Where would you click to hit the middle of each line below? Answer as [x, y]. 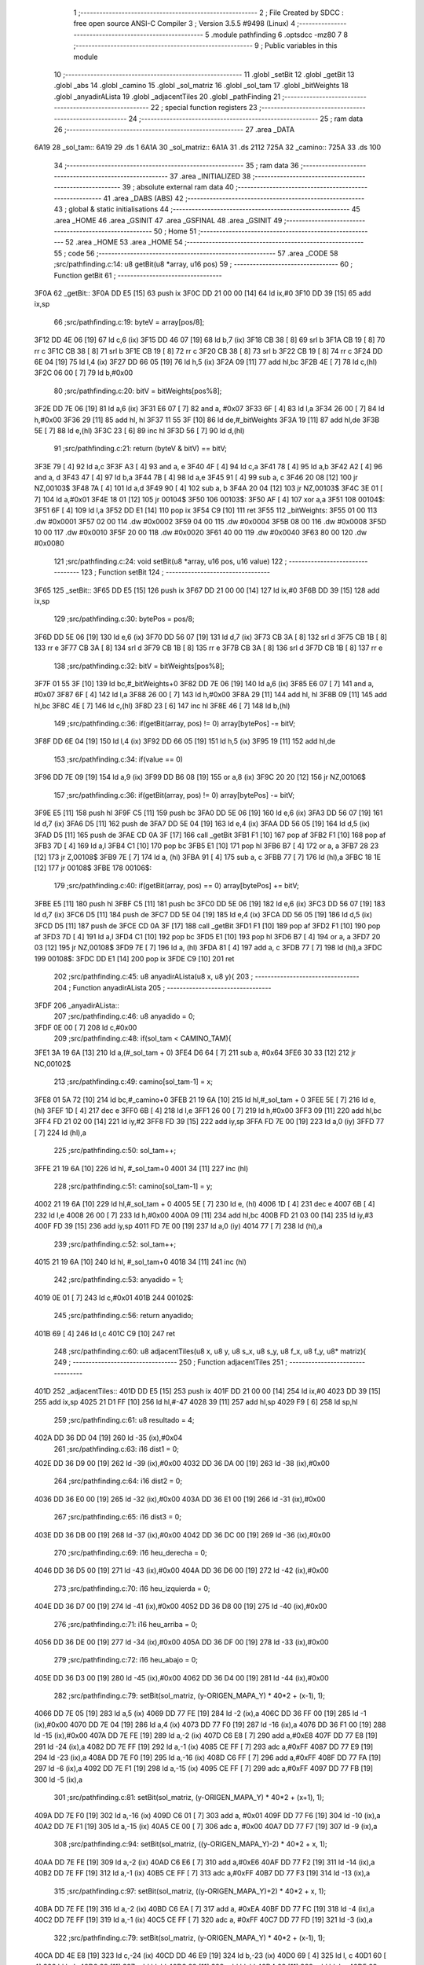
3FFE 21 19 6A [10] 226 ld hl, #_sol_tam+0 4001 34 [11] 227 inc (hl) [141, 1168]
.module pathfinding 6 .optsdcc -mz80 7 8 [280, 35]
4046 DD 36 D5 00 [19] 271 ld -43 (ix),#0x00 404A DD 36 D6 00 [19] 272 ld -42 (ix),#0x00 [181, 1570]
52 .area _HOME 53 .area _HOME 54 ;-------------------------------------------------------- [215, 242]
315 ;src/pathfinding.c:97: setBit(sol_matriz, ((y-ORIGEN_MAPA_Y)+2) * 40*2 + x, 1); [190, 1891]
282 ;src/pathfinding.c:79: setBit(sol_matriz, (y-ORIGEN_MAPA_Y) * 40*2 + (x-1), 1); [190, 1696]
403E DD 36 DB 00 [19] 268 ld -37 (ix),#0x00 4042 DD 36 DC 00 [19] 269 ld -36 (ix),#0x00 [183, 1535]
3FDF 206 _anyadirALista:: [77, 1005]
